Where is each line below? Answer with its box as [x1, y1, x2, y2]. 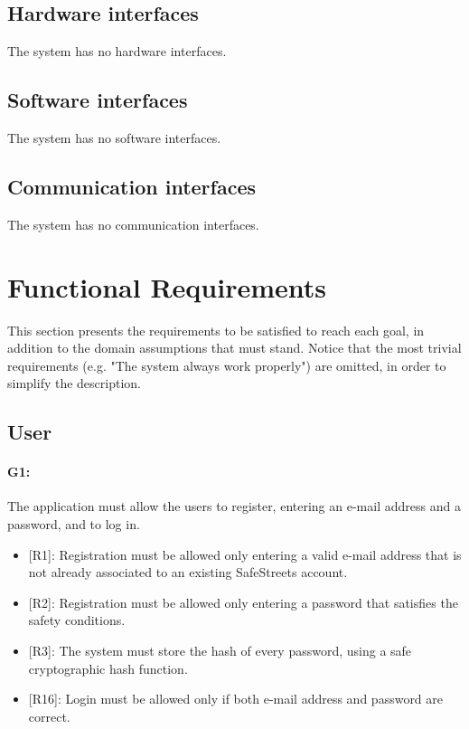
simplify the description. [7, 374, 141, 393]
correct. [28, 706, 70, 725]
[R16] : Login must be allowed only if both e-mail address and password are [28, 689, 444, 708]
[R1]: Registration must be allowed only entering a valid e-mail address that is [28, 544, 462, 563]
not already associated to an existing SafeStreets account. [28, 563, 348, 582]
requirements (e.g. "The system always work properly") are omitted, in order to [7, 355, 446, 374]
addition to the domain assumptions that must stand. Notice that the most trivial [7, 338, 462, 357]
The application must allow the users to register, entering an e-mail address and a [7, 497, 461, 516]
